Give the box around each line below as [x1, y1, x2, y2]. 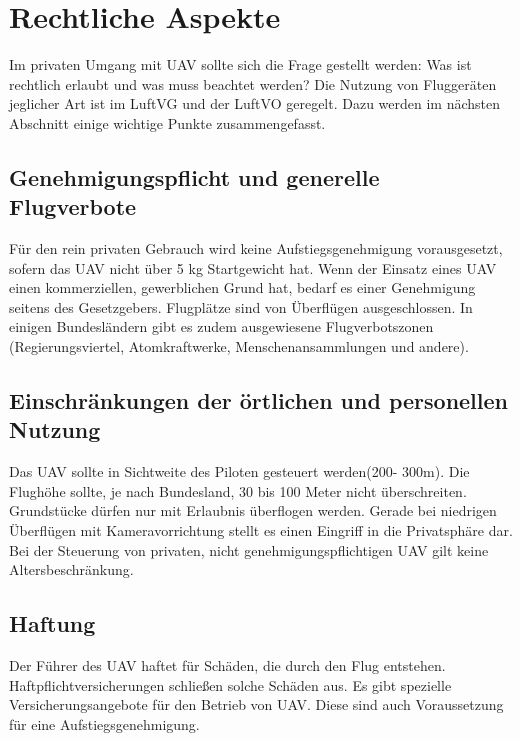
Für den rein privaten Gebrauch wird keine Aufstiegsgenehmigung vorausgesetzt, [9, 238, 503, 259]
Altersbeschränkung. [9, 559, 134, 580]
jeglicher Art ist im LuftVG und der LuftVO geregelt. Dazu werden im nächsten [9, 93, 501, 114]
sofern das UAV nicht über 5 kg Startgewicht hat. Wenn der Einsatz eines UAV [9, 257, 497, 278]
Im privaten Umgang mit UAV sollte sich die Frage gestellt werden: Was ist [9, 54, 472, 75]
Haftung [9, 608, 96, 639]
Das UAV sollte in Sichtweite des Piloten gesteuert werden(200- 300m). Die [9, 461, 470, 482]
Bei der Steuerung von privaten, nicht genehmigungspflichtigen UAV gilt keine [9, 539, 489, 560]
